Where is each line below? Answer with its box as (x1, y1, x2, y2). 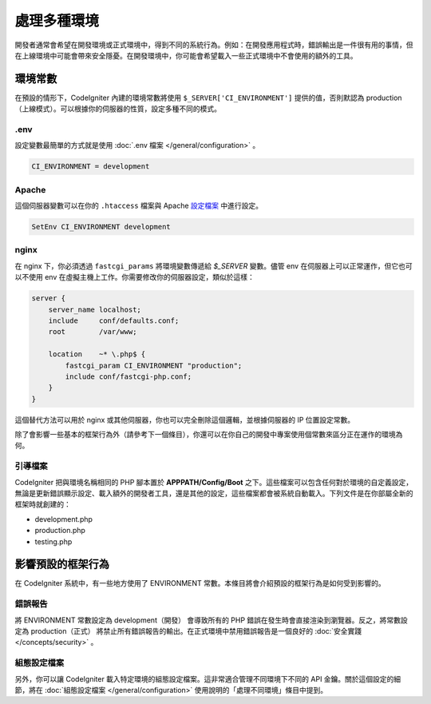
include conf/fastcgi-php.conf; (65, 372, 192, 381)
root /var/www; (48, 328, 137, 336)
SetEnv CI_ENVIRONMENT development (31, 222, 171, 232)
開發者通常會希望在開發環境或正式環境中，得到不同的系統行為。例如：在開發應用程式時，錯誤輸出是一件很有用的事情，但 (14, 40, 413, 50)
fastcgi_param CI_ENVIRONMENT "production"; (65, 360, 243, 370)
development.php (34, 514, 93, 523)
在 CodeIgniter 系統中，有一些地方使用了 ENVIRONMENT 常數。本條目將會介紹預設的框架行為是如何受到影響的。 (14, 579, 386, 588)
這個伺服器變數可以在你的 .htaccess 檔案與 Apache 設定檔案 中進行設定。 (14, 201, 263, 211)
